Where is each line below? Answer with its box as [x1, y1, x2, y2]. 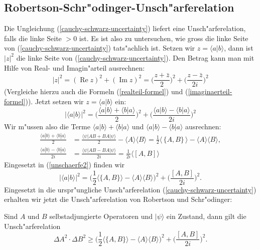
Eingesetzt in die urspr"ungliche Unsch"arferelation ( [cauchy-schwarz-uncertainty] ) [4, 184, 256, 194]
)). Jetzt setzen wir [25, 96, 84, 107]
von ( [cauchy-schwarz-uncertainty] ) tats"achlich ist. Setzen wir [4, 43, 195, 53]
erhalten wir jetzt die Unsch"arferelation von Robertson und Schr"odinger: [4, 194, 232, 204]
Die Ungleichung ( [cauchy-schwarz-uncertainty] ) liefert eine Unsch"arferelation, [4, 23, 246, 34]
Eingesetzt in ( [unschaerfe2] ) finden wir [4, 159, 125, 170]
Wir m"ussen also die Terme [4, 121, 90, 131]
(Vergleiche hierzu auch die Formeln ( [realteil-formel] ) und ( [4, 86, 188, 97]
